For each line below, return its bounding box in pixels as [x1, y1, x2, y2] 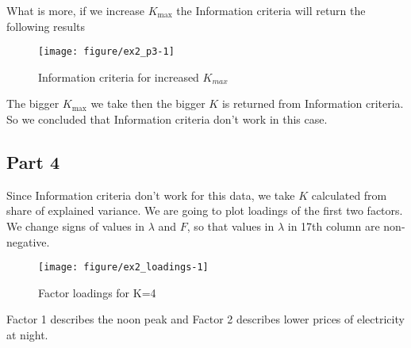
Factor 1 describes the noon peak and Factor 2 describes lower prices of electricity [6, 311, 405, 327]
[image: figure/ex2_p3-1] [38, 46, 175, 58]
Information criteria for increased [38, 68, 199, 85]
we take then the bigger [90, 95, 205, 112]
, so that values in [186, 218, 275, 235]
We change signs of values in [6, 218, 145, 235]
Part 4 [6, 150, 60, 174]
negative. [6, 233, 50, 250]
